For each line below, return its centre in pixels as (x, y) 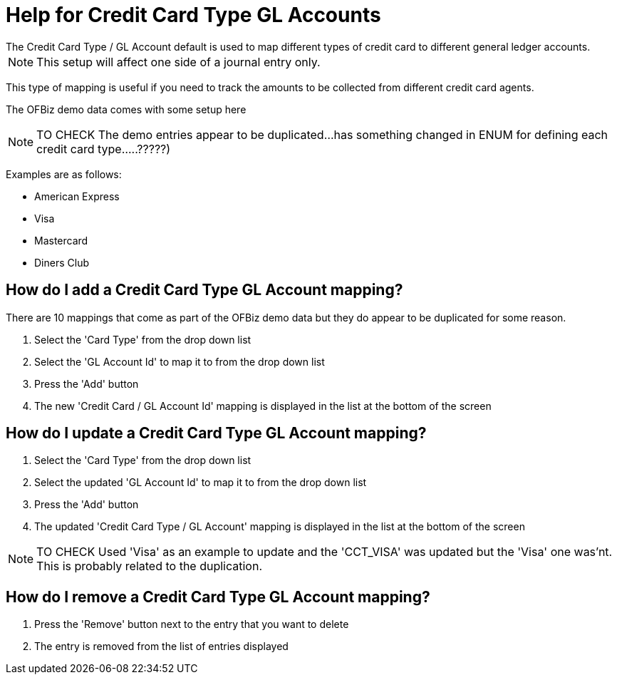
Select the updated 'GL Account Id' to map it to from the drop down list (201, 483)
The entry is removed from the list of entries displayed (161, 646)
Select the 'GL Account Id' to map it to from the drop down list (180, 361)
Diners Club (62, 262)
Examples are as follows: (64, 174)
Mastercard (61, 240)
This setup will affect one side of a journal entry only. (178, 62)
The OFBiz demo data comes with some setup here (126, 109)
